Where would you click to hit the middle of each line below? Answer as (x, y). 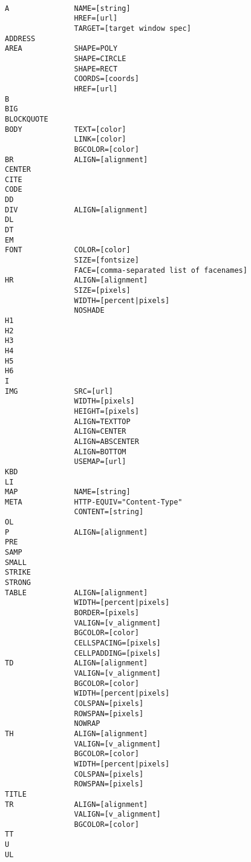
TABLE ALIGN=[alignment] (77, 593)
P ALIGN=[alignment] (77, 532)
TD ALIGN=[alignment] (77, 663)
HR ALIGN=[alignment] (77, 280)
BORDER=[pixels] (106, 613)
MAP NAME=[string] (68, 492)
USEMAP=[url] (100, 462)
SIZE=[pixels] (102, 291)
